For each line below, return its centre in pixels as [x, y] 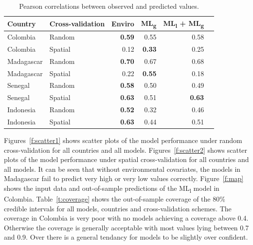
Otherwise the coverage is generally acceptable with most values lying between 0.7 [126, 227]
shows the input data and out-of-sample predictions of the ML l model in [112, 188]
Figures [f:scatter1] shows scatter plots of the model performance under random [123, 140]
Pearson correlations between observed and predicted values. [109, 6]
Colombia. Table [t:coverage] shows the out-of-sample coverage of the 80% [115, 199]
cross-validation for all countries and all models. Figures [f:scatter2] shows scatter [126, 150]
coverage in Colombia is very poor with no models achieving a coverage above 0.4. [126, 218]
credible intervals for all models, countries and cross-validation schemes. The [118, 208]
